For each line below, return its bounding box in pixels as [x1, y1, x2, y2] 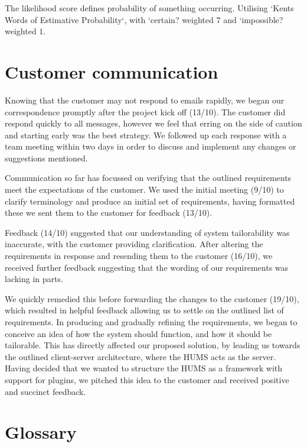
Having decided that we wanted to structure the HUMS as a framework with [5, 362, 283, 374]
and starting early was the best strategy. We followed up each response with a [5, 128, 287, 141]
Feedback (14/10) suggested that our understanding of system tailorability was [5, 226, 290, 238]
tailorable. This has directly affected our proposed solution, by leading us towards [5, 339, 301, 351]
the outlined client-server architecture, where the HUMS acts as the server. [5, 350, 276, 362]
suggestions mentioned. [5, 151, 88, 164]
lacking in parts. [5, 273, 63, 285]
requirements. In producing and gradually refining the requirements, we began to [5, 316, 298, 328]
